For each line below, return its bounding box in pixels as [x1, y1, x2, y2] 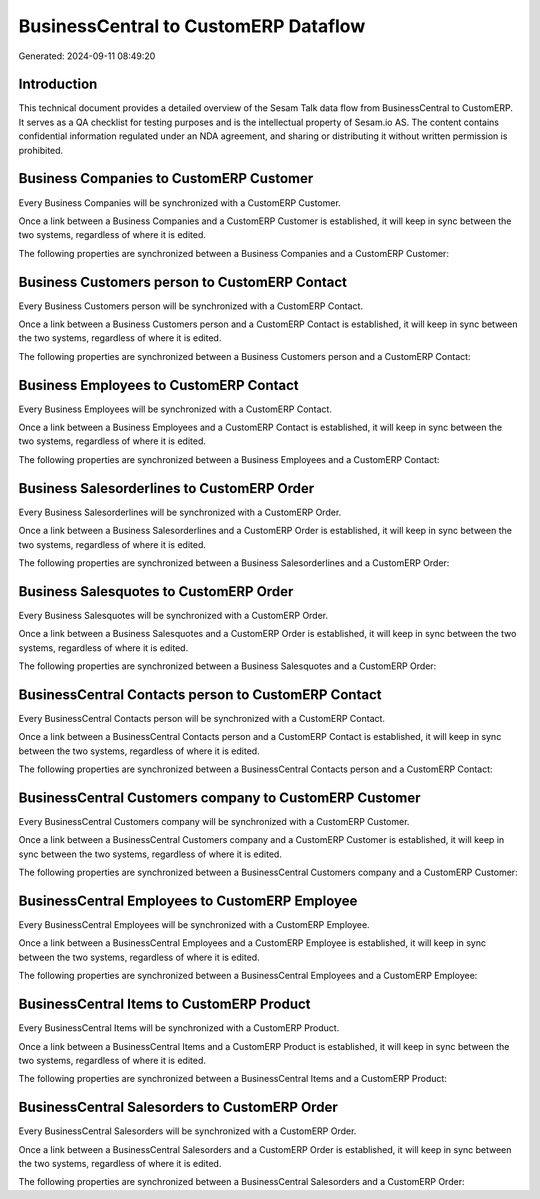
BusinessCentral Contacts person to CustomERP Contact [18, 686, 382, 703]
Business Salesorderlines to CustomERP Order [18, 480, 315, 497]
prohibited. [18, 144, 64, 156]
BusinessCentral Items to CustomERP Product [18, 996, 311, 1013]
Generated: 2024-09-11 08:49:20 [18, 50, 156, 62]
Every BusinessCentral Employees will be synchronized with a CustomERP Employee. [18, 919, 370, 931]
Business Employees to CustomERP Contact [18, 376, 299, 394]
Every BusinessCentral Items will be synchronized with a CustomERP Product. [18, 1022, 340, 1034]
